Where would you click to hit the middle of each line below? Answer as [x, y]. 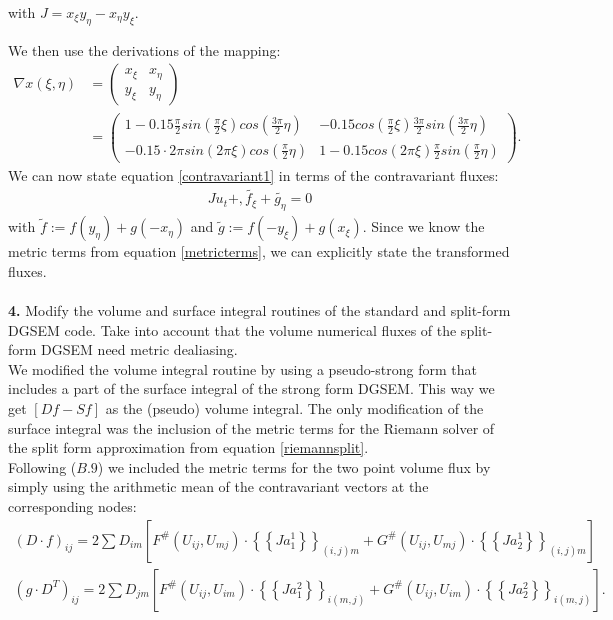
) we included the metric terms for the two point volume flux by [294, 466]
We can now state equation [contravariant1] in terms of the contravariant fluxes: [253, 174]
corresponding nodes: [72, 505]
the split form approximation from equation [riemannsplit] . [188, 447]
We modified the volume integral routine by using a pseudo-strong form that [243, 368]
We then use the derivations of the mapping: [144, 49]
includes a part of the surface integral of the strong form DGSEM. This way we [251, 388]
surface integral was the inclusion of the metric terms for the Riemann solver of [251, 427]
